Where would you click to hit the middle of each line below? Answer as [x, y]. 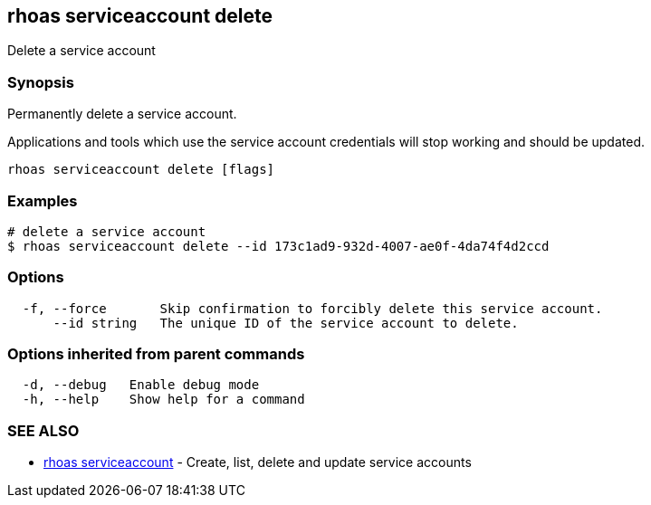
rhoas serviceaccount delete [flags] [141, 170]
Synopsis [41, 82]
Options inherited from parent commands [156, 354]
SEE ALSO [43, 430]
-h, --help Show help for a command [163, 400]
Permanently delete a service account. [122, 114]
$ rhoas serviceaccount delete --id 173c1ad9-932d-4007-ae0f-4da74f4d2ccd [278, 246]
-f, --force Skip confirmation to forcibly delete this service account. [312, 308]
